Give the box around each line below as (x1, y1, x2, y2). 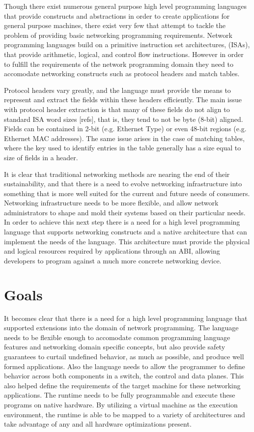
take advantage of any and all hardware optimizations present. (4, 419, 192, 429)
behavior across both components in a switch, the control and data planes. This (4, 371, 244, 381)
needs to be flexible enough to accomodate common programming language (4, 332, 230, 342)
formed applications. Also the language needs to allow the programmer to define (4, 361, 245, 371)
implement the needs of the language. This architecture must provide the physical (4, 236, 250, 246)
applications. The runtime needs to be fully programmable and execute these (4, 390, 235, 400)
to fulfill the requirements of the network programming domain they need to (4, 58, 233, 69)
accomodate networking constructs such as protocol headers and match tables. (4, 68, 240, 79)
